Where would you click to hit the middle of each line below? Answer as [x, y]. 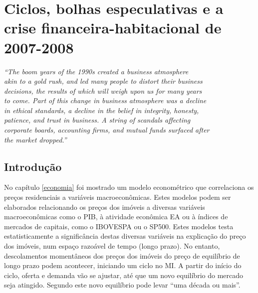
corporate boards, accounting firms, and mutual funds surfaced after [107, 130]
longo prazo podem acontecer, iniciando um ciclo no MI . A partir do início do [123, 265]
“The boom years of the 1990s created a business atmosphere [96, 71]
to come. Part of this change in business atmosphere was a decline [105, 100]
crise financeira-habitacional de [113, 28]
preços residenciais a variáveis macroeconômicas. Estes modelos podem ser [118, 197]
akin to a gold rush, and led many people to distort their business [103, 81]
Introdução [33, 166]
